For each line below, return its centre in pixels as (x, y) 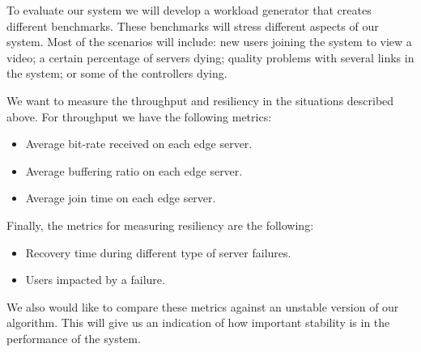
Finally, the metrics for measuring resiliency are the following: (160, 225)
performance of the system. (74, 338)
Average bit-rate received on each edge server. (139, 144)
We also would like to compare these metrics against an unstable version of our (203, 306)
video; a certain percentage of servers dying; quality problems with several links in (210, 57)
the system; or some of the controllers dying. (117, 73)
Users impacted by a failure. (95, 280)
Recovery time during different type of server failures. (158, 252)
